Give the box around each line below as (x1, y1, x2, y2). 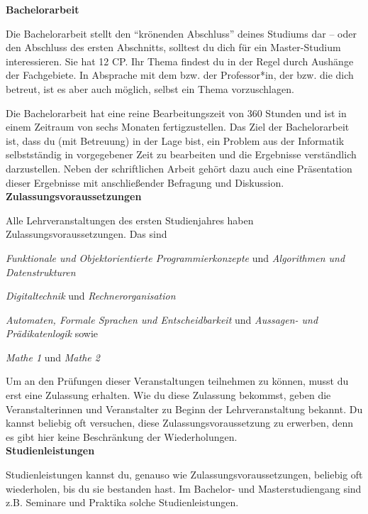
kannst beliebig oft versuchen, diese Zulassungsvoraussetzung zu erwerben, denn (6, 415, 353, 430)
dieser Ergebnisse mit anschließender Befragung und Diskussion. (6, 175, 284, 190)
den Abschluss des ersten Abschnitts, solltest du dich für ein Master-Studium (6, 40, 341, 55)
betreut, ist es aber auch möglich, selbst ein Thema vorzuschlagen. (6, 81, 294, 96)
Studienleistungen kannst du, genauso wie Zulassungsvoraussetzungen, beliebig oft (6, 467, 363, 482)
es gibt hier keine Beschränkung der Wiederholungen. (6, 429, 238, 444)
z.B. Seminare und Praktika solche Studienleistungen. (6, 495, 239, 510)
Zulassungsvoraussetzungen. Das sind (6, 226, 167, 241)
